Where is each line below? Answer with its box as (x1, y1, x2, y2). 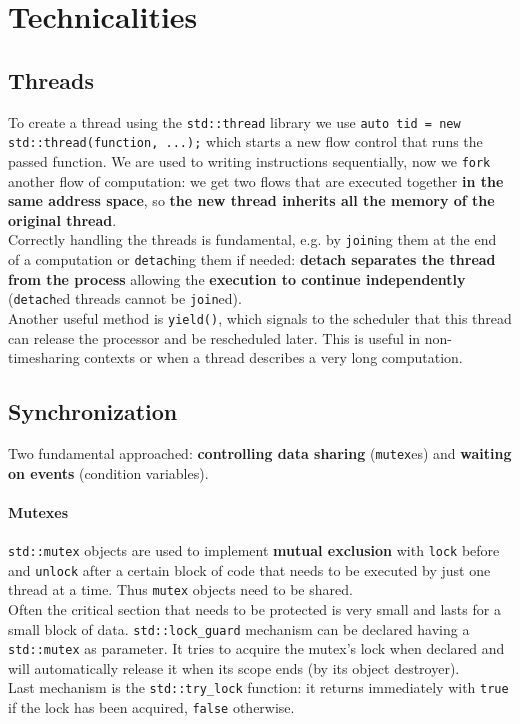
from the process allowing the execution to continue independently (8, 268, 466, 289)
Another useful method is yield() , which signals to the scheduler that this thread (8, 307, 512, 328)
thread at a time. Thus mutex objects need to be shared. (8, 579, 353, 600)
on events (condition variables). (8, 462, 209, 483)
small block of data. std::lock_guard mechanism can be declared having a (8, 618, 470, 639)
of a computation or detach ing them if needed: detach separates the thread (8, 248, 496, 269)
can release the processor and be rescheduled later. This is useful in (8, 327, 421, 348)
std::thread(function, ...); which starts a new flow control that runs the (8, 131, 483, 152)
